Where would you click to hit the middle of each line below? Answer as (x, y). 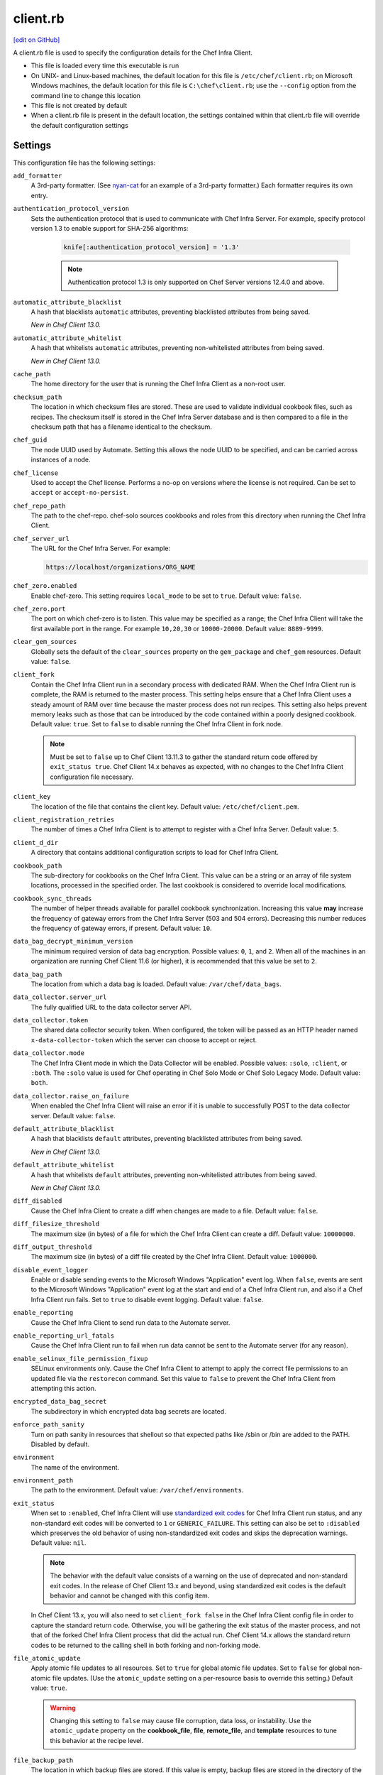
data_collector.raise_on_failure (71, 1096)
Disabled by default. (60, 1444)
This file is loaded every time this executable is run (105, 66)
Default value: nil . (59, 1543)
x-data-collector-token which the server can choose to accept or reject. (144, 1039)
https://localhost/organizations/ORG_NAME (121, 567)
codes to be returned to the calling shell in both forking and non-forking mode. (146, 1645)
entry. (39, 195)
